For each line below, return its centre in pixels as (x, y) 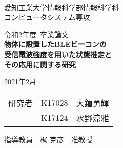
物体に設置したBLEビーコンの (55, 44)
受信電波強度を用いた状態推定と (58, 54)
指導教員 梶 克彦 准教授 (48, 139)
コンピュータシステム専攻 (47, 17)
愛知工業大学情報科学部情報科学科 (61, 7)
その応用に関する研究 (40, 64)
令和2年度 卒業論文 (36, 34)
